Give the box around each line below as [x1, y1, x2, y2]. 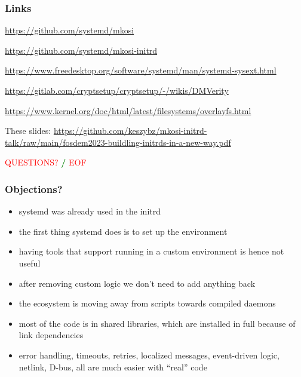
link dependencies [19, 329, 84, 341]
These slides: [5, 124, 51, 137]
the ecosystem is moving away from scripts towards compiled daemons [19, 297, 276, 309]
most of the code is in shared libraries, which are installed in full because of [19, 317, 296, 329]
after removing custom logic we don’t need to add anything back [19, 277, 256, 289]
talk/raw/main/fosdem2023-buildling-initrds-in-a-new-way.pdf [5, 136, 231, 148]
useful [19, 256, 41, 269]
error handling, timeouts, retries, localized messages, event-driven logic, [19, 348, 279, 361]
